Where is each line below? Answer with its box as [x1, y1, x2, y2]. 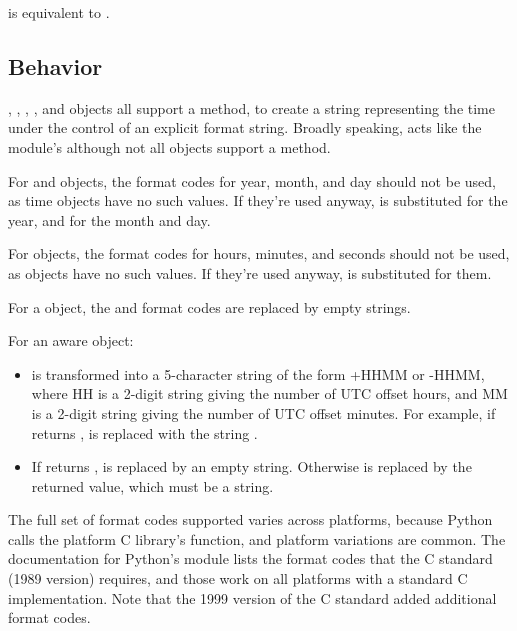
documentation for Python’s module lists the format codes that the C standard [8, 548, 493, 569]
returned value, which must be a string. [31, 475, 274, 496]
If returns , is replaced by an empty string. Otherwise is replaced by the [31, 456, 472, 477]
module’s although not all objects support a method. [8, 136, 331, 157]
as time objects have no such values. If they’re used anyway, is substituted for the [8, 190, 508, 211]
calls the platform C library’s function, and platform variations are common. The [8, 528, 506, 549]
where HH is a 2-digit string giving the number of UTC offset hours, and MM [31, 383, 508, 404]
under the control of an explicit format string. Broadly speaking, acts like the [8, 117, 482, 138]
